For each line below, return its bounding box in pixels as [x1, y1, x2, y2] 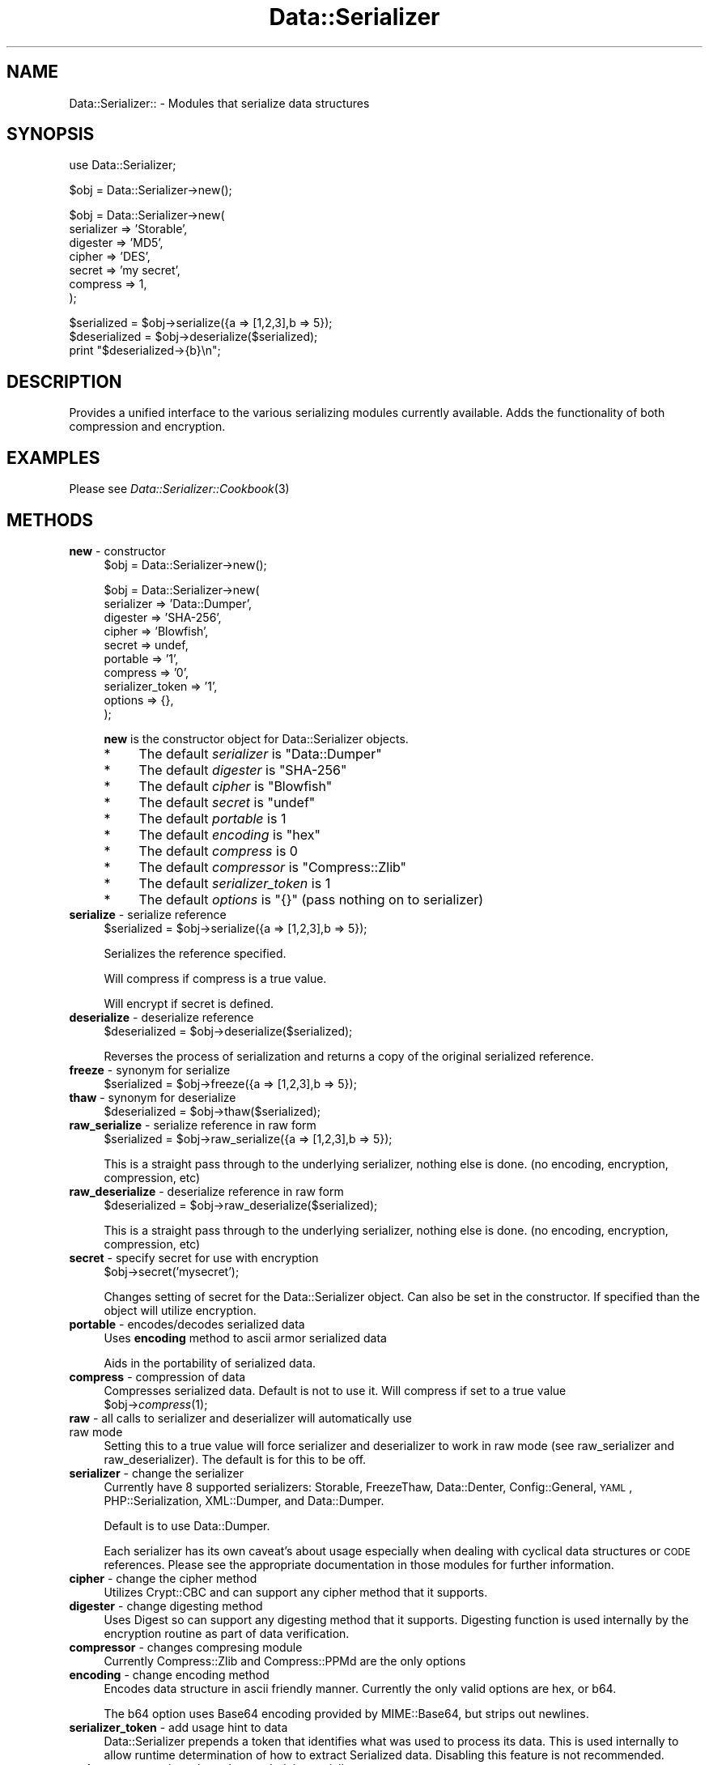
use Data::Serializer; [69, 158, 176, 172]
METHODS [6, 509, 94, 530]
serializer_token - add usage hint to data [69, 1720, 288, 1734]
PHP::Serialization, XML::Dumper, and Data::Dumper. [104, 1493, 384, 1508]
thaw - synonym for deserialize [69, 1090, 236, 1104]
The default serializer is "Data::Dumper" [138, 745, 382, 762]
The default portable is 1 [138, 810, 287, 827]
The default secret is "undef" [138, 793, 316, 810]
